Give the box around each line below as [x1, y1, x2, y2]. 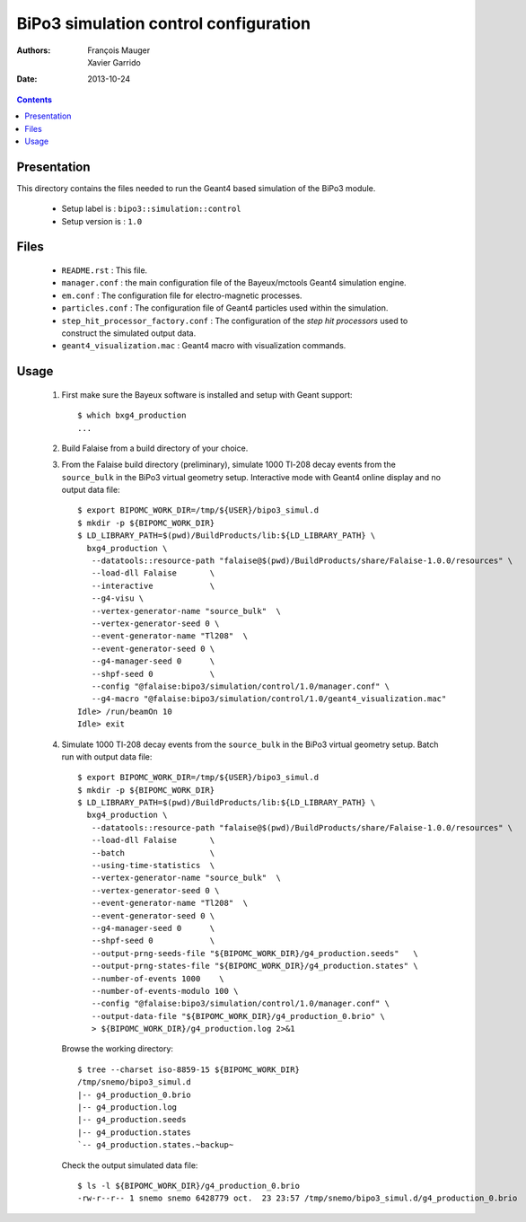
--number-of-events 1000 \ [91, 973, 224, 983]
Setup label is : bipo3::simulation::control [61, 203, 241, 215]
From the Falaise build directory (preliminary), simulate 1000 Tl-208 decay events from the [61, 459, 397, 470]
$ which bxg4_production [77, 410, 187, 421]
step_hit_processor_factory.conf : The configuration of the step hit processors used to [61, 315, 408, 326]
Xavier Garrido [87, 57, 141, 67]
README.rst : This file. [61, 265, 148, 276]
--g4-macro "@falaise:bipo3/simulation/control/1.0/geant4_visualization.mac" [91, 694, 447, 704]
